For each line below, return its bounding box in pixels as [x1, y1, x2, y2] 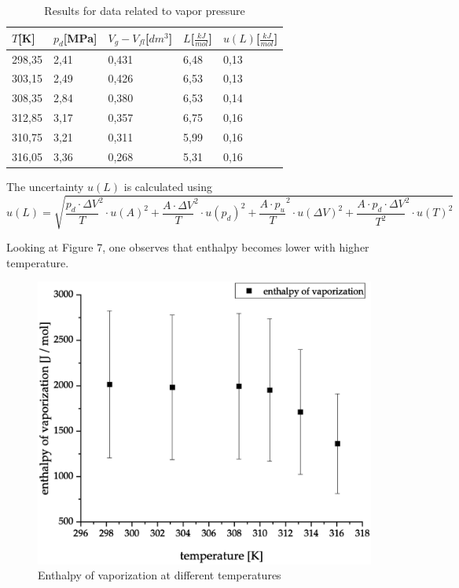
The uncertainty [6, 178, 84, 194]
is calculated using [123, 178, 212, 194]
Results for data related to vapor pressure [44, 2, 245, 18]
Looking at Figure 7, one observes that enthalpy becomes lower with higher [6, 239, 369, 255]
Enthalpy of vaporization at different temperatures [38, 567, 281, 583]
